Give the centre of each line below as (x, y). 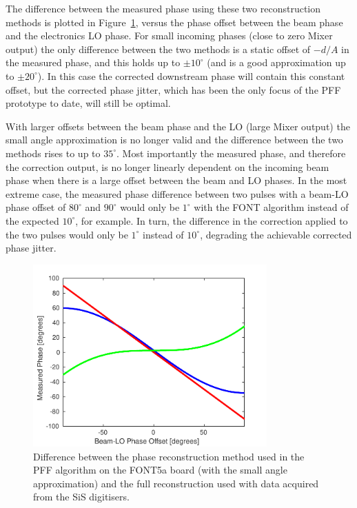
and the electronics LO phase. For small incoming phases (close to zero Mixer (169, 35)
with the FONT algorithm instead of (271, 207)
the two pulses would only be (67, 234)
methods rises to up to (53, 153)
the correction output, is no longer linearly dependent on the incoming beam (167, 166)
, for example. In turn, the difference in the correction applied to (212, 220)
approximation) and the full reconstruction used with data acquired (176, 483)
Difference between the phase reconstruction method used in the (169, 456)
